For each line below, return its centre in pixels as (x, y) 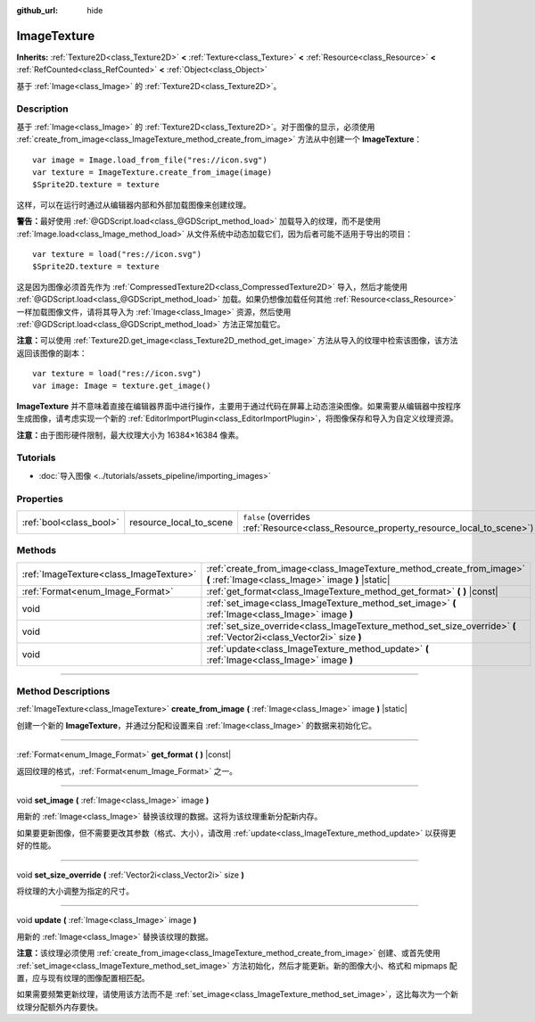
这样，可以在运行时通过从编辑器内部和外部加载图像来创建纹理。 (134, 204)
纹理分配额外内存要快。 (59, 1007)
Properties (40, 499)
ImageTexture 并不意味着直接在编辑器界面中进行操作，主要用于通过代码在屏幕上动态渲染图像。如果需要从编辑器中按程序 (239, 406)
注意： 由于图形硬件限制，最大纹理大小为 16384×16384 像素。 (130, 435)
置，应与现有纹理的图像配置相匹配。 (83, 977)
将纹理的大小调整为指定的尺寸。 (75, 891)
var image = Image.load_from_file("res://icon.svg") (150, 160)
